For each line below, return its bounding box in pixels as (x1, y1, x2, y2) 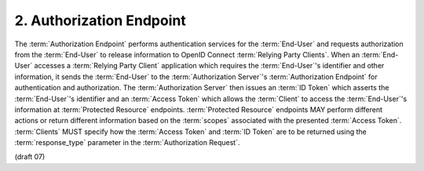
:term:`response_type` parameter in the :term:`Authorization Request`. (14, 138, 240, 147)
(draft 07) (14, 152, 46, 162)
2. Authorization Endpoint (14, 12, 186, 29)
